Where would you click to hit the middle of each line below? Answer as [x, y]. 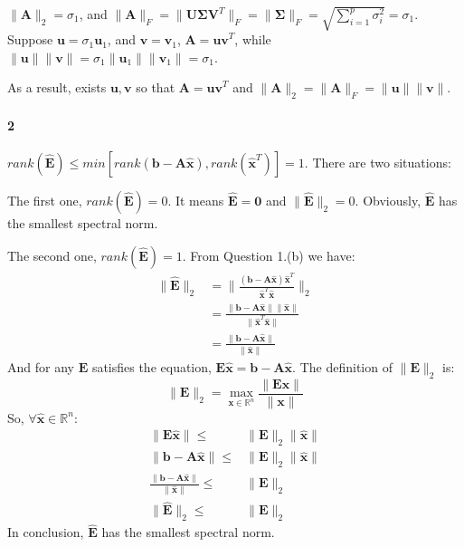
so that [156, 87]
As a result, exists [57, 87]
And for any [41, 366]
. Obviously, [388, 201]
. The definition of [342, 366]
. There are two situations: [378, 163]
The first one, [45, 201]
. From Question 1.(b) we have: [269, 255]
